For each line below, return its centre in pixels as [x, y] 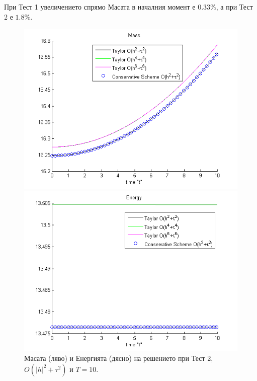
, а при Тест [234, 7]
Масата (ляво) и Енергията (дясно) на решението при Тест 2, [119, 358]
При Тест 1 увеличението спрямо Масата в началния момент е [100, 7]
